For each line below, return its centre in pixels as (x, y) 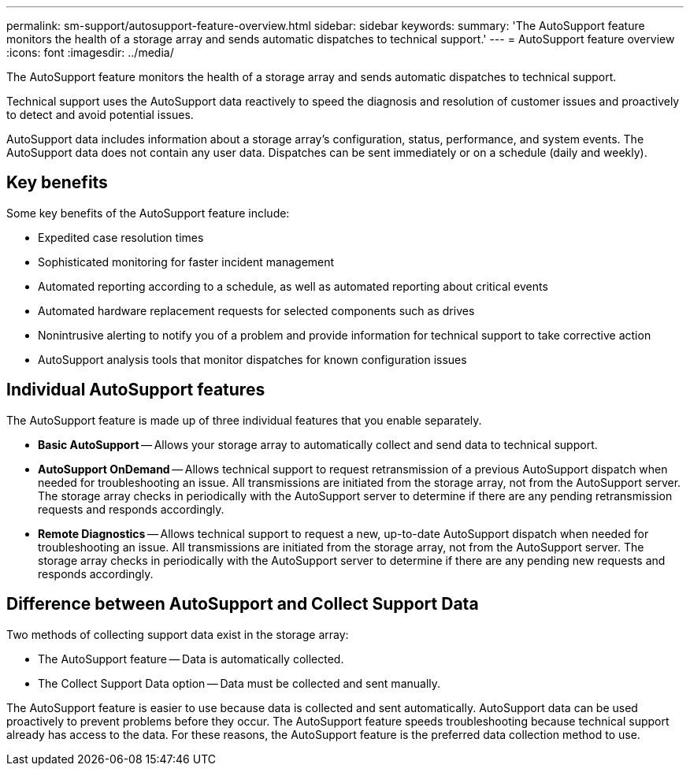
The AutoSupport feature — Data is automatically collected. (191, 659)
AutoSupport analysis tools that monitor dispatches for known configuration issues (252, 359)
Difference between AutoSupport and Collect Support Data (243, 604)
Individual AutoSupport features (136, 390)
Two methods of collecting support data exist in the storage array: (178, 634)
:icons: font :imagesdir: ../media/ (90, 52)
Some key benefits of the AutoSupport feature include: (148, 213)
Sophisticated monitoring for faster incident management (186, 262)
